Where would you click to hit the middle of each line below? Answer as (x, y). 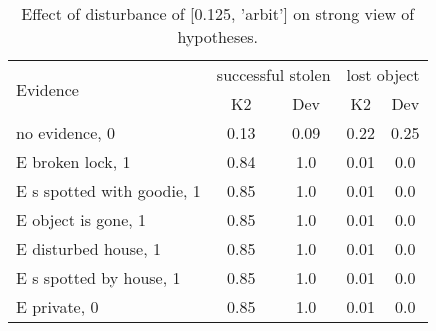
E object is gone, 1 (81, 219)
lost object (383, 74)
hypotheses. (218, 36)
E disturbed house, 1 (88, 248)
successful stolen (273, 74)
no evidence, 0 (66, 132)
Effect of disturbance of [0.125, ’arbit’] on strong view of (218, 13)
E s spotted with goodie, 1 (108, 190)
